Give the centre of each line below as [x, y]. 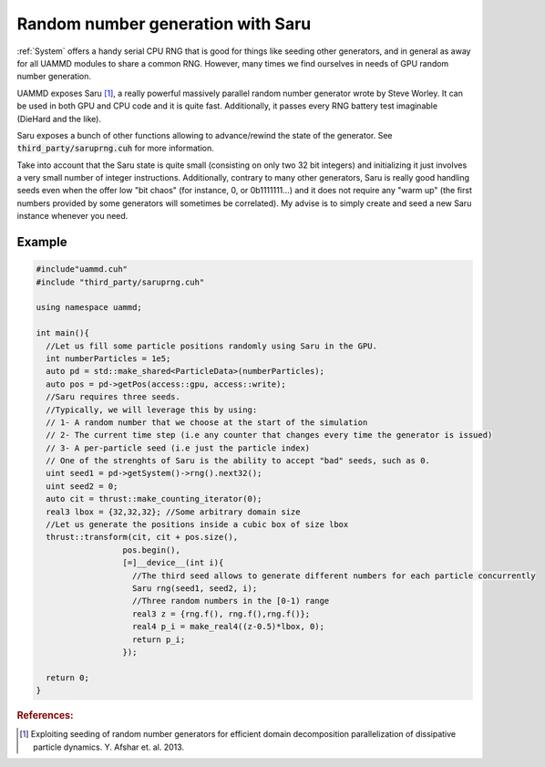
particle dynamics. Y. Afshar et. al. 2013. [109, 747]
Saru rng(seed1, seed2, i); [195, 588]
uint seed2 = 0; [82, 486]
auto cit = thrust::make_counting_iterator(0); [154, 499]
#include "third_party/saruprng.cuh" [120, 282]
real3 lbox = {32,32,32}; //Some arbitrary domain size [173, 512]
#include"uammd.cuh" [82, 269]
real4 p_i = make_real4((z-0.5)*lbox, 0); [229, 627]
